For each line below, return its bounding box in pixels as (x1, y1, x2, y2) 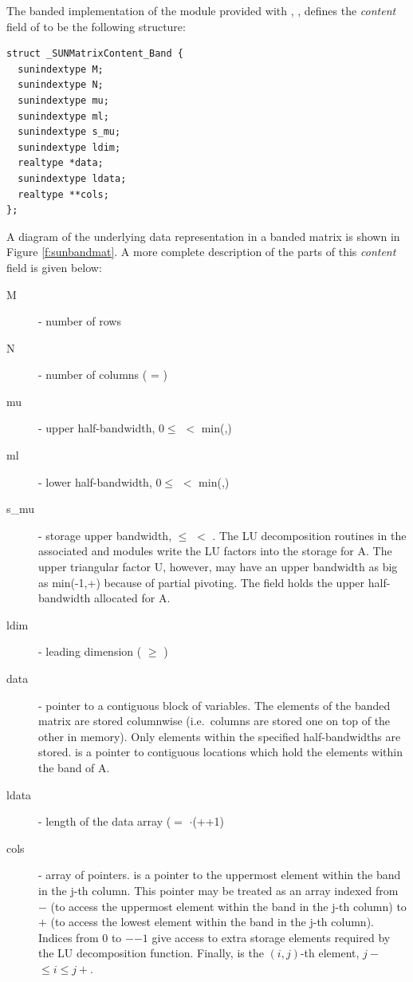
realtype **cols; (18, 188, 109, 200)
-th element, (300, 945, 360, 961)
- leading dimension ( (38, 643, 142, 660)
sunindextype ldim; (18, 141, 121, 153)
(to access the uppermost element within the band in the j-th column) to (50, 897, 407, 914)
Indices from (38, 929, 99, 945)
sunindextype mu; (18, 94, 109, 106)
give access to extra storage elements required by (151, 929, 391, 945)
